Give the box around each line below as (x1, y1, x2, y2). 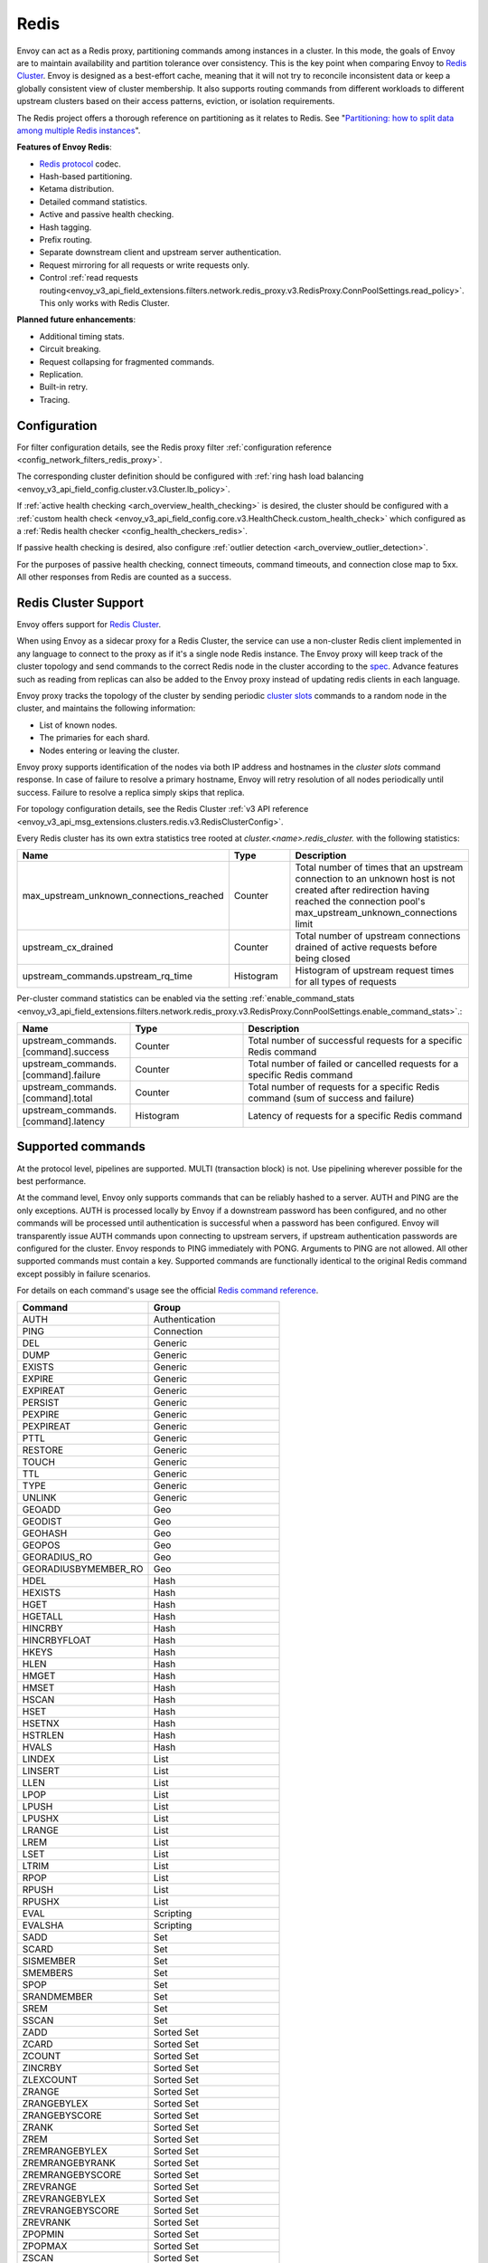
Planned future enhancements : (16, 314, 136, 325)
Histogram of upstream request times (295, 964, 455, 977)
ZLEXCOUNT (22, 2074, 79, 2086)
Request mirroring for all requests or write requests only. (39, 259, 250, 271)
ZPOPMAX (22, 2240, 68, 2253)
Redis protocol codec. (39, 158, 121, 169)
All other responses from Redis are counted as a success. (16, 571, 232, 583)
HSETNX (22, 1717, 60, 1730)
